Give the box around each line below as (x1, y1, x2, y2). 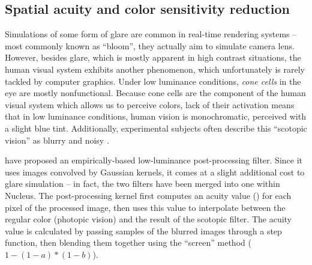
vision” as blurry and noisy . (5, 133, 109, 146)
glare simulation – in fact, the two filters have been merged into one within (5, 177, 280, 190)
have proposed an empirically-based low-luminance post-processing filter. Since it (5, 154, 302, 166)
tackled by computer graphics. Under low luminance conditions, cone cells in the (5, 75, 301, 87)
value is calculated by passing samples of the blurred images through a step (5, 224, 282, 237)
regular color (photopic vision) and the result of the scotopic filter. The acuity (5, 213, 292, 225)
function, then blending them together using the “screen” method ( (5, 236, 251, 249)
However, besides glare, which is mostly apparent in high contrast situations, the (5, 51, 301, 64)
